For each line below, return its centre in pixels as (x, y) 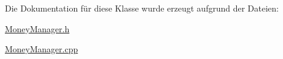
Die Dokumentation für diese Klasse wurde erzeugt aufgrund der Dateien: (142, 8)
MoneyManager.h (37, 28)
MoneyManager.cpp (42, 49)
